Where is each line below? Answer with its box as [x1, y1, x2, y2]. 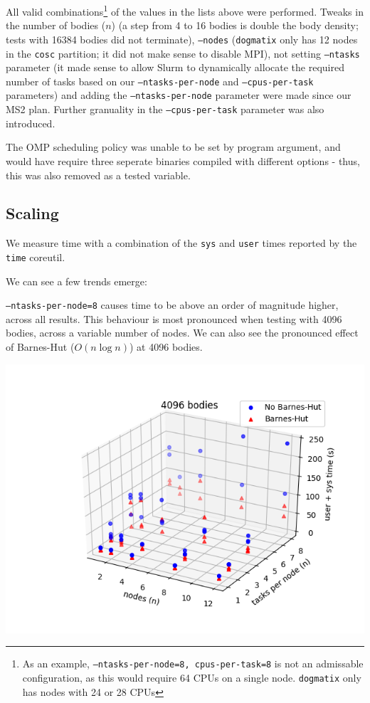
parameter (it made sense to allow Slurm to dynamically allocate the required [6, 60, 344, 75]
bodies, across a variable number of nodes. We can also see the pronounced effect [6, 325, 359, 340]
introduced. [6, 115, 55, 130]
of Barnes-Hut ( [6, 339, 75, 354]
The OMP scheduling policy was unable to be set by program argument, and [6, 139, 341, 154]
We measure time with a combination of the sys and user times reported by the [6, 236, 357, 250]
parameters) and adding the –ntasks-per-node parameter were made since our [6, 88, 351, 102]
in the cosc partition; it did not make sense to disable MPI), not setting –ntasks [6, 46, 360, 60]
